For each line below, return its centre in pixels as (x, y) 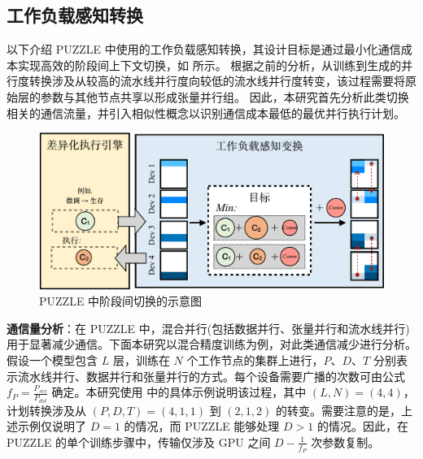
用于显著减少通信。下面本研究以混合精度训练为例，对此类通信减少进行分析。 (211, 344)
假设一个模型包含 (52, 359)
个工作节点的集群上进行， (255, 359)
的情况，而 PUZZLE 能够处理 (202, 426)
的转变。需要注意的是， (338, 410)
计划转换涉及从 (46, 410)
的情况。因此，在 (362, 426)
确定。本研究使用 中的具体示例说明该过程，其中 (179, 392)
